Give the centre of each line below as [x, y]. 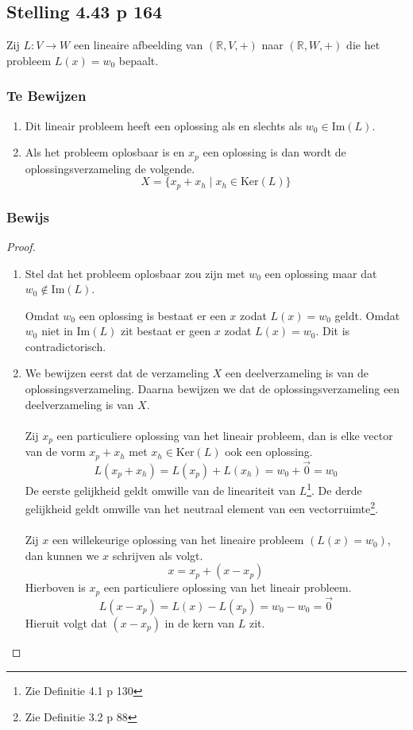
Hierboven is [55, 587]
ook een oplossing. [269, 452]
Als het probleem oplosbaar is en [105, 152]
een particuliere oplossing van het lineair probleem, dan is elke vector [225, 435]
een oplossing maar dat [321, 273]
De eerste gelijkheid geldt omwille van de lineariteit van [160, 490]
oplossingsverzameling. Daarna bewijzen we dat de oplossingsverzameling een [212, 389]
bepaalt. [139, 60]
